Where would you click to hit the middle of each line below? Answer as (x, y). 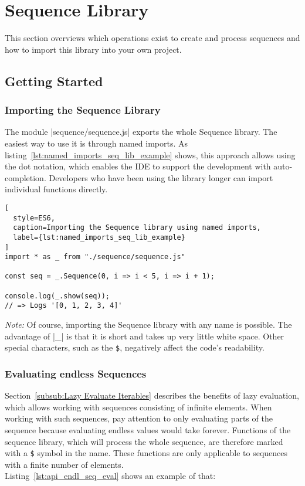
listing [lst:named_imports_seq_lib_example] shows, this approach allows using (150, 154)
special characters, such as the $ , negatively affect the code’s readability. (135, 347)
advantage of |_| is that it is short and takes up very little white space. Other (145, 336)
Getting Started (54, 81)
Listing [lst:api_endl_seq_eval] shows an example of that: (110, 476)
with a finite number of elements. (64, 464)
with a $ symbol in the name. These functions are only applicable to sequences (146, 453)
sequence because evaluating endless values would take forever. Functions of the (148, 429)
